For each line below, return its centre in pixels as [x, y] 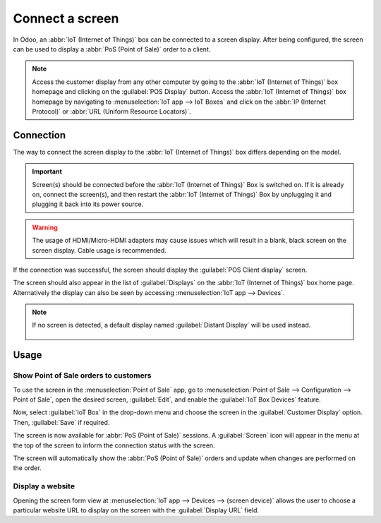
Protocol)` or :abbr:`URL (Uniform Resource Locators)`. [111, 111]
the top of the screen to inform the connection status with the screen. [114, 445]
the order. [27, 468]
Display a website [44, 486]
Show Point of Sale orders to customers [82, 375]
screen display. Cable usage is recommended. [99, 250]
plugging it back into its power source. [88, 204]
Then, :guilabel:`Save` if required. [61, 422]
